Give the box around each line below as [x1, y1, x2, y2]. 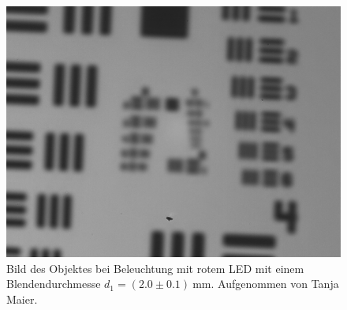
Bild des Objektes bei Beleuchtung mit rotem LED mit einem [6, 260, 304, 276]
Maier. [6, 290, 38, 307]
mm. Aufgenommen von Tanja [192, 275, 339, 292]
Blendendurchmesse [6, 275, 101, 292]
